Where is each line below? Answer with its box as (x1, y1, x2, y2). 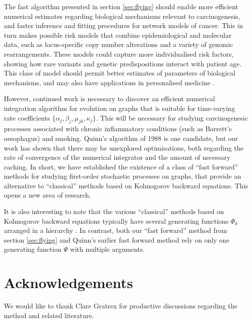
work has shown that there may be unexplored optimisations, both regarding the (4, 142, 244, 153)
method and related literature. (4, 310, 94, 320)
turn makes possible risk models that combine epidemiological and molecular (4, 30, 232, 40)
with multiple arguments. (70, 244, 145, 254)
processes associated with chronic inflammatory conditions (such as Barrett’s (4, 123, 232, 134)
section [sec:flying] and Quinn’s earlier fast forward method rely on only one (4, 234, 230, 245)
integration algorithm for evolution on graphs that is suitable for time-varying (4, 103, 235, 113)
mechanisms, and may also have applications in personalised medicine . (4, 77, 215, 87)
